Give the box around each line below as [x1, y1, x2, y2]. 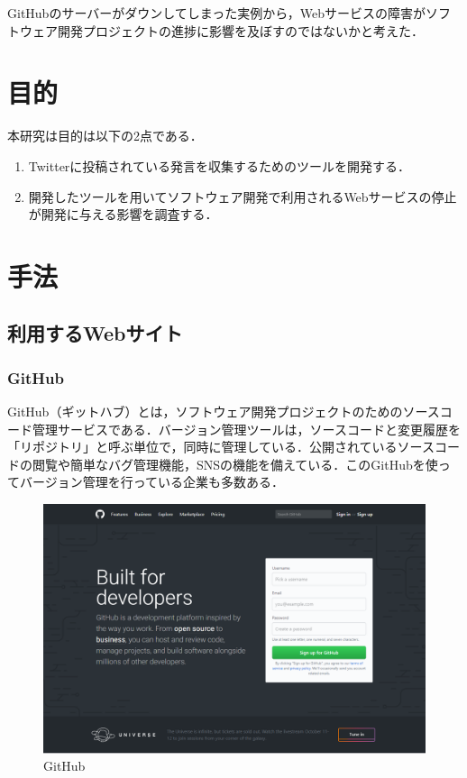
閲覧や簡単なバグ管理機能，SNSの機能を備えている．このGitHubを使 [32, 454, 438, 473]
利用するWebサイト [7, 319, 183, 347]
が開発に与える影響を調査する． [28, 205, 218, 224]
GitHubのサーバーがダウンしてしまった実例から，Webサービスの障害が [7, 4, 426, 22]
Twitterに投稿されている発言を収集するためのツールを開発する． [28, 156, 410, 175]
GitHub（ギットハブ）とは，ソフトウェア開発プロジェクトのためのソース [7, 402, 440, 421]
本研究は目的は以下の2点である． [7, 126, 203, 145]
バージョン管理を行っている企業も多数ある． [19, 472, 285, 491]
